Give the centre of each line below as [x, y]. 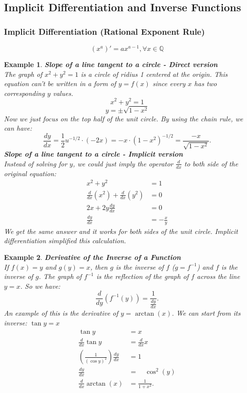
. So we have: [40, 286]
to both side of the [211, 163]
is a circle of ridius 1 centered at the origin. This [154, 74]
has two [206, 83]
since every [169, 83]
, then [99, 266]
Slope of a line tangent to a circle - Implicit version [93, 154]
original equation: [30, 173]
